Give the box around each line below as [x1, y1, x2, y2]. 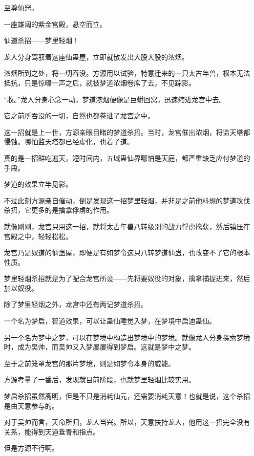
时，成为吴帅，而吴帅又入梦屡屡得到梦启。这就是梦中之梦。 [4, 342, 195, 352]
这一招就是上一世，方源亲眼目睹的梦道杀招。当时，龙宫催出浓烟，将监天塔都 [4, 127, 250, 137]
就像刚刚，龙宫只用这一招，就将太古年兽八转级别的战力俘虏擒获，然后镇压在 [4, 221, 250, 231]
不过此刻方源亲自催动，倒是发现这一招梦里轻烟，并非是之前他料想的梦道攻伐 [4, 195, 250, 205]
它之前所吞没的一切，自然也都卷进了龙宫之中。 [4, 110, 154, 121]
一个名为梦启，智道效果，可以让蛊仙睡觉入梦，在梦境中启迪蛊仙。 [4, 316, 216, 326]
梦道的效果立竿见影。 [4, 179, 72, 189]
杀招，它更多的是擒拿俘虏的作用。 [4, 205, 113, 215]
